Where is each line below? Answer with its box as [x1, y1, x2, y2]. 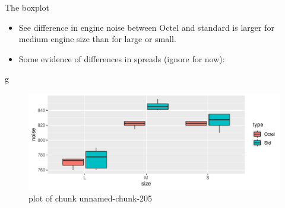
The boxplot [5, 1, 50, 13]
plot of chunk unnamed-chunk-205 [28, 191, 153, 204]
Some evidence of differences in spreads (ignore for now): [18, 52, 225, 65]
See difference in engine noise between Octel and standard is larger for [18, 21, 274, 33]
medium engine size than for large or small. [18, 33, 176, 45]
